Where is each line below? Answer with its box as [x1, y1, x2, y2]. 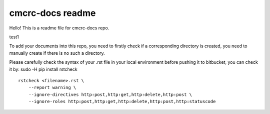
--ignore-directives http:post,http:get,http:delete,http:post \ [28, 92, 192, 97]
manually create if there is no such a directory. [9, 50, 105, 56]
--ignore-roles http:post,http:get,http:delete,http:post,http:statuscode [28, 99, 216, 105]
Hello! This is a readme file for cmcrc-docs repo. [9, 25, 109, 31]
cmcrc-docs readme [9, 7, 96, 18]
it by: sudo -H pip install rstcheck [9, 66, 77, 72]
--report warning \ [28, 85, 76, 91]
